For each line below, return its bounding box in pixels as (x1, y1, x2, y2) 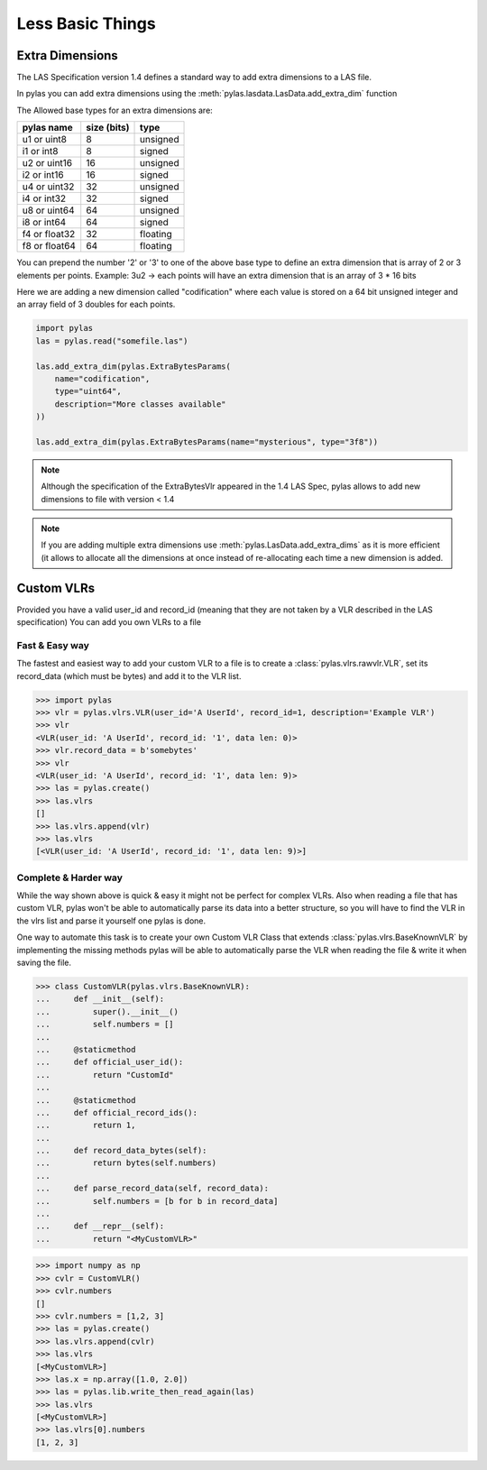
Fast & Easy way (16, 639, 89, 651)
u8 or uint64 (22, 204, 75, 216)
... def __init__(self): (35, 994, 165, 1005)
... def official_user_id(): (35, 1057, 184, 1068)
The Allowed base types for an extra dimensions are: (16, 105, 214, 115)
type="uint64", (54, 386, 122, 397)
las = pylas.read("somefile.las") (35, 335, 188, 346)
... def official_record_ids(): (35, 1107, 198, 1117)
